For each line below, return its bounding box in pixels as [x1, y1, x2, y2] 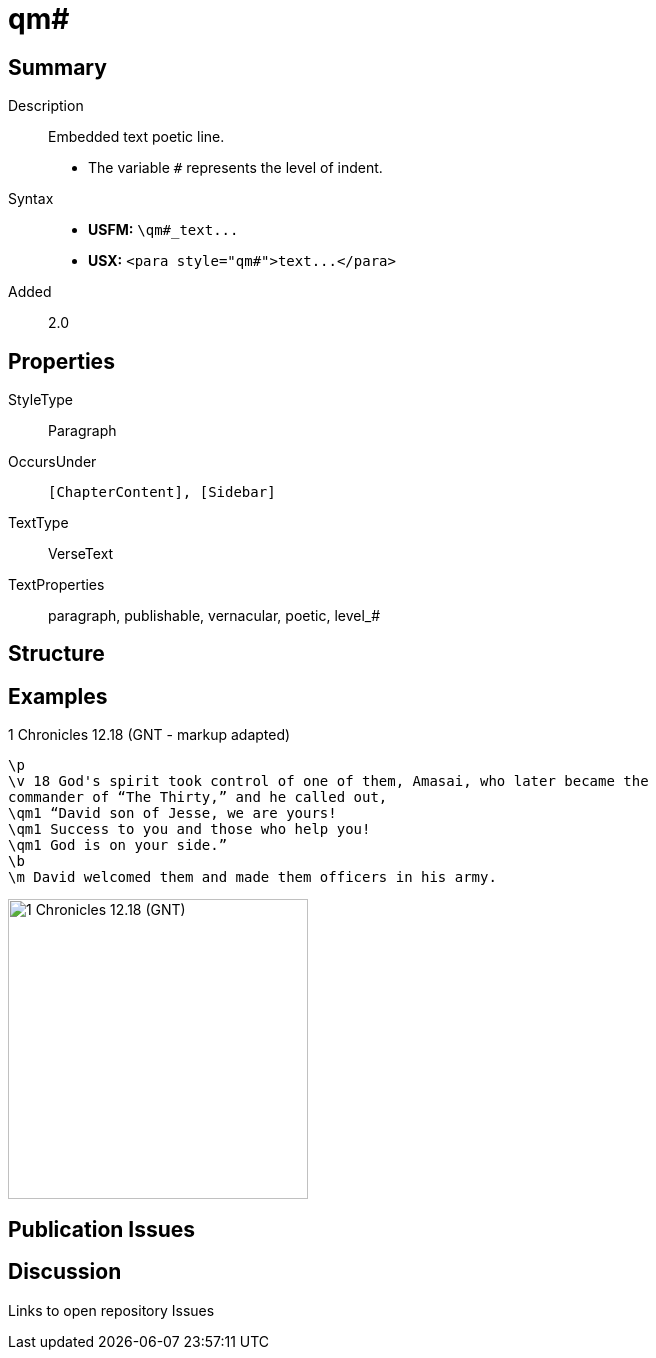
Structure [8, 641, 105, 667]
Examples [8, 683, 108, 709]
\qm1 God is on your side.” [8, 837, 228, 854]
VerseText [48, 545, 114, 563]
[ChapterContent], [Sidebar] [48, 484, 276, 501]
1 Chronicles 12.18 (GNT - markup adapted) [8, 726, 291, 744]
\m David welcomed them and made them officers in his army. [8, 869, 497, 886]
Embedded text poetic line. [48, 128, 225, 146]
